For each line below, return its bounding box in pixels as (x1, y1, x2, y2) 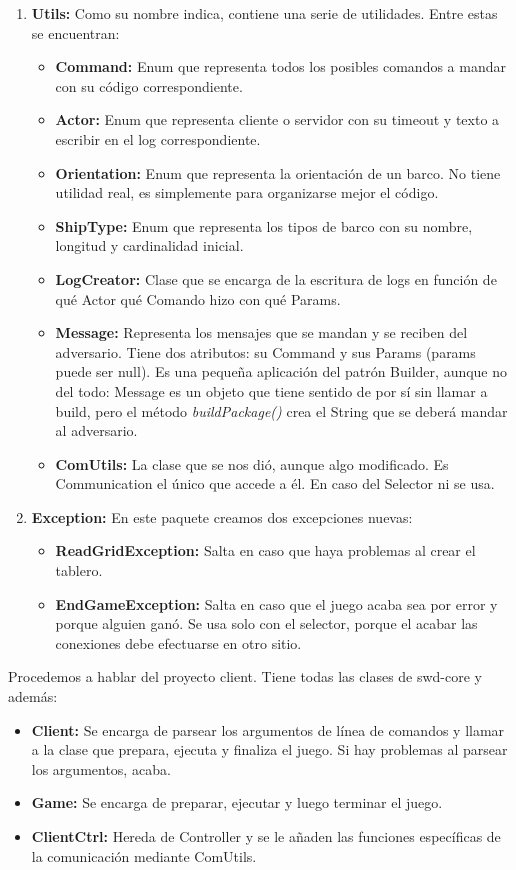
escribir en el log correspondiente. (55, 128, 261, 149)
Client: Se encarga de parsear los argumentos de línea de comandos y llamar (31, 719, 505, 740)
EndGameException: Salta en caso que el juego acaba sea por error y (55, 593, 498, 614)
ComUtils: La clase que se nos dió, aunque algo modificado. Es (55, 453, 449, 474)
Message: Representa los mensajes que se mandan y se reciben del (55, 322, 468, 343)
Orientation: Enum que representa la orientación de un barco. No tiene (55, 162, 501, 183)
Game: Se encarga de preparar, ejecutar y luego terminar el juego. (31, 792, 443, 813)
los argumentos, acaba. (31, 758, 171, 779)
